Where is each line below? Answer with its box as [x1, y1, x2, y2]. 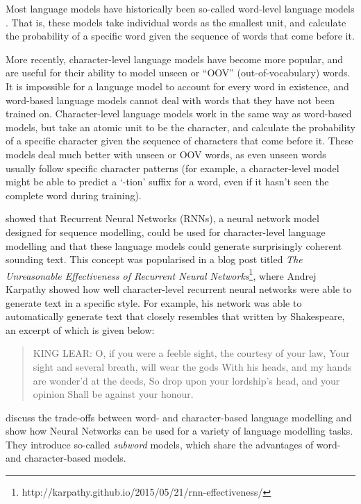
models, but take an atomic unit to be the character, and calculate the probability [6, 119, 355, 134]
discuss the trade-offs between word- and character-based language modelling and [6, 410, 352, 424]
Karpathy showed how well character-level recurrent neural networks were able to [6, 281, 352, 296]
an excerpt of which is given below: [6, 322, 155, 337]
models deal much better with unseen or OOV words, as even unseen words [6, 146, 326, 161]
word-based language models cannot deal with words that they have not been [6, 92, 335, 107]
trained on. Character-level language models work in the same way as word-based [6, 106, 352, 121]
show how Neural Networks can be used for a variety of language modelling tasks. [6, 423, 353, 438]
